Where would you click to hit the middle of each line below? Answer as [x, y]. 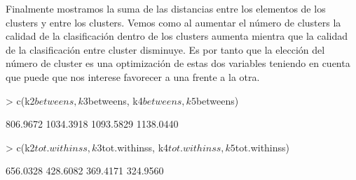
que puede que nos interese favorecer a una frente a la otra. [133, 76]
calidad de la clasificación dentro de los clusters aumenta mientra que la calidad [177, 36]
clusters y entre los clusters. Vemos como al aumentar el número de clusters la [173, 22]
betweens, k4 [115, 100]
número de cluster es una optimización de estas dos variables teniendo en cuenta [178, 63]
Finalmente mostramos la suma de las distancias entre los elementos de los [166, 8]
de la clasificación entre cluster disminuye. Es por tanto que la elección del [165, 49]
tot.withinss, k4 [135, 147]
